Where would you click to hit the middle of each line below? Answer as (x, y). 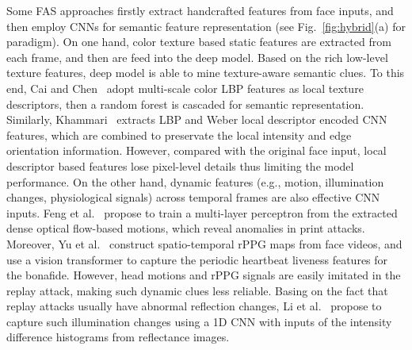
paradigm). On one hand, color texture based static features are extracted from (199, 42)
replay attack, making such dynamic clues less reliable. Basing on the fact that (197, 290)
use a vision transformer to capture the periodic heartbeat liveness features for (197, 259)
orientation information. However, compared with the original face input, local (196, 150)
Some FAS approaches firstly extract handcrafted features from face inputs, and (200, 10)
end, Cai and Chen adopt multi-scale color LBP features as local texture (185, 88)
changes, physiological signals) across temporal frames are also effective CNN (193, 197)
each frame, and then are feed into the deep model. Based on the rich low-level (197, 57)
